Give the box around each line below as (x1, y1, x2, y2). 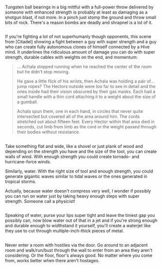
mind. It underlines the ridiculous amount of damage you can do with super (5, 49, 155, 55)
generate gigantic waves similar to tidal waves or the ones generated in (5, 173, 148, 179)
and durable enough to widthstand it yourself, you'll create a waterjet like (5, 223, 151, 229)
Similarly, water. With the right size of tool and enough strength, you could (5, 168, 153, 174)
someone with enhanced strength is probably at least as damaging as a (5, 9, 148, 15)
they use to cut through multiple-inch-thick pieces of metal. (5, 228, 124, 234)
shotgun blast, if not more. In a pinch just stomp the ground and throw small (5, 15, 157, 20)
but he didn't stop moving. (16, 69, 70, 75)
